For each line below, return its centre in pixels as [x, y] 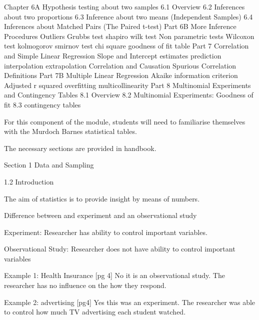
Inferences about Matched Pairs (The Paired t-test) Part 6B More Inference [120, 26]
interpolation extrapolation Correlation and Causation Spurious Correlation [120, 65]
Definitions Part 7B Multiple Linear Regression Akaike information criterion [121, 75]
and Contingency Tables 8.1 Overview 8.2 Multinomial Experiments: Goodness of [129, 95]
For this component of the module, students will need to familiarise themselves [125, 121]
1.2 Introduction [29, 181]
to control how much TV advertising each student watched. [95, 312]
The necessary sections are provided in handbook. [80, 148]
